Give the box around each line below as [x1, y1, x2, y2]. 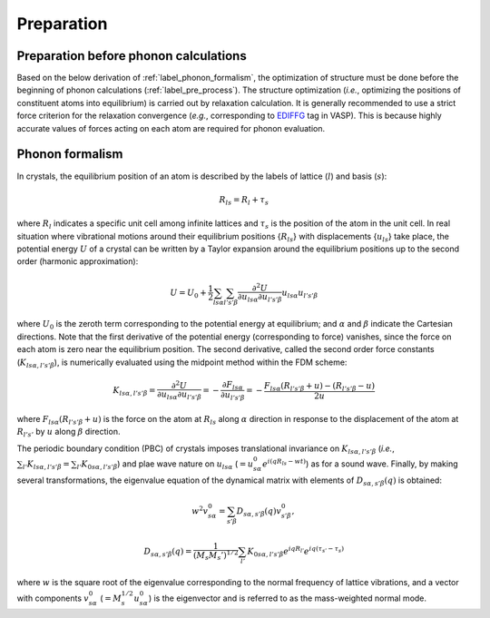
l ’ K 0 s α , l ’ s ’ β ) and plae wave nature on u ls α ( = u [76, 458, 254, 471]
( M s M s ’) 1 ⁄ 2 [193, 548, 240, 563]
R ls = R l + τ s [219, 194, 269, 207]
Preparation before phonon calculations [16, 48, 247, 64]
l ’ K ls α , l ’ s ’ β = [23, 458, 70, 471]
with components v [16, 593, 90, 603]
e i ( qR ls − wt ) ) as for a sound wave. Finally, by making [261, 457, 458, 469]
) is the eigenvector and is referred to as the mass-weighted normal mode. [148, 593, 426, 603]
